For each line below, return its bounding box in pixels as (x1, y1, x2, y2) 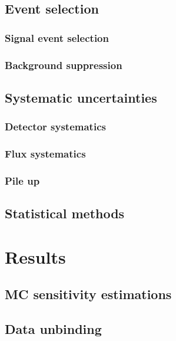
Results (5, 244, 66, 268)
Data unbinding (5, 320, 102, 338)
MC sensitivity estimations (5, 285, 172, 303)
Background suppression (5, 57, 122, 72)
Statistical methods (5, 204, 125, 222)
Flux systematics (5, 146, 86, 161)
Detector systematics (5, 119, 106, 134)
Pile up (5, 173, 40, 188)
